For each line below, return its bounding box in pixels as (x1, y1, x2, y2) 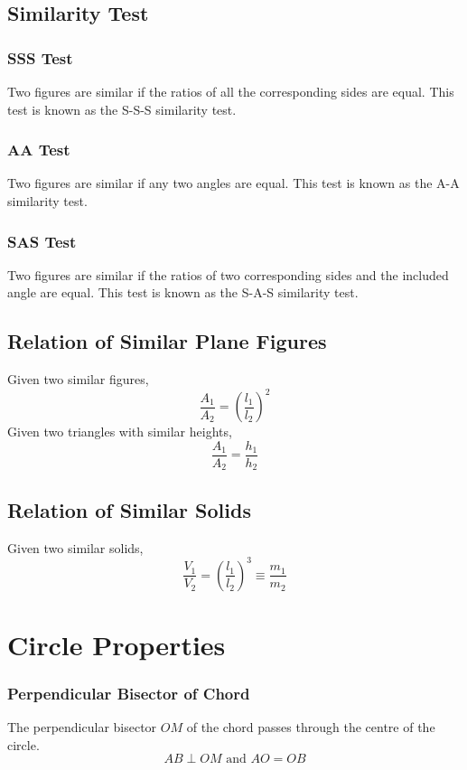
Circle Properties (7, 625, 226, 662)
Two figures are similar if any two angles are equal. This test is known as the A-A (7, 174, 460, 192)
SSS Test (7, 46, 73, 69)
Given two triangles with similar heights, (7, 422, 232, 441)
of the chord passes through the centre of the (186, 718, 435, 737)
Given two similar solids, (7, 538, 144, 557)
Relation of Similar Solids (7, 495, 251, 523)
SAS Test (7, 230, 77, 252)
